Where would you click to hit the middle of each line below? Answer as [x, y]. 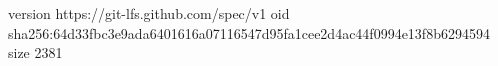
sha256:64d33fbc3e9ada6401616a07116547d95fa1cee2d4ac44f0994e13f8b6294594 [249, 32]
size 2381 [35, 52]
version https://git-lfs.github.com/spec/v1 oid [149, 13]
